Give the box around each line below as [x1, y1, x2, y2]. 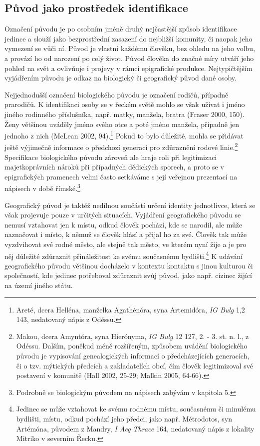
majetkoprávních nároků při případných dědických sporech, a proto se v [4, 161, 224, 172]
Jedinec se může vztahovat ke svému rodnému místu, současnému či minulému [16, 403, 256, 414]
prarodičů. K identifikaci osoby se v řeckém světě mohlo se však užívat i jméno [4, 99, 245, 109]
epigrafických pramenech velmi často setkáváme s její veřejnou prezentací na [4, 171, 238, 181]
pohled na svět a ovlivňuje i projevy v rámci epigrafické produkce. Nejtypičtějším [4, 62, 253, 73]
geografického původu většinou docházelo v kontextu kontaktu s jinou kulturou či [4, 260, 253, 270]
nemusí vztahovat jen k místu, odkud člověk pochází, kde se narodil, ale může [4, 219, 243, 229]
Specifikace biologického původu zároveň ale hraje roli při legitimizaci [4, 151, 217, 162]
